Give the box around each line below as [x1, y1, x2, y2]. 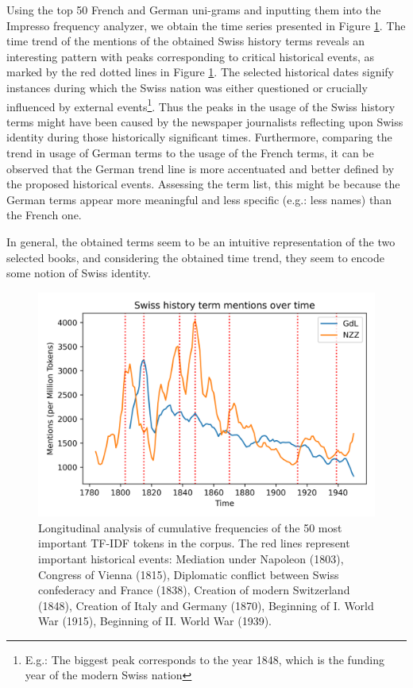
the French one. [6, 207, 82, 223]
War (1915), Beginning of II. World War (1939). [38, 613, 272, 629]
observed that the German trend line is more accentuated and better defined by [6, 160, 395, 176]
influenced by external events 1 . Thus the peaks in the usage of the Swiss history [6, 95, 396, 114]
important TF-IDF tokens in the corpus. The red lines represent [38, 535, 350, 551]
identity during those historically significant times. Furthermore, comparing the [6, 129, 392, 145]
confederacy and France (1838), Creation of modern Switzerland [38, 582, 350, 598]
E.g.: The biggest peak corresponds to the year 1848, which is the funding [25, 651, 384, 667]
